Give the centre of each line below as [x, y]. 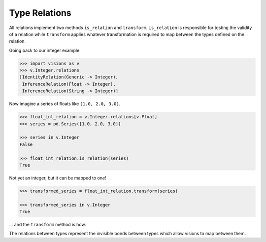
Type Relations [40, 13]
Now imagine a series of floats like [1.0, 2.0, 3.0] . [65, 104]
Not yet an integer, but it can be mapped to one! [58, 178]
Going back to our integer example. [45, 50]
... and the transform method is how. [48, 225]
